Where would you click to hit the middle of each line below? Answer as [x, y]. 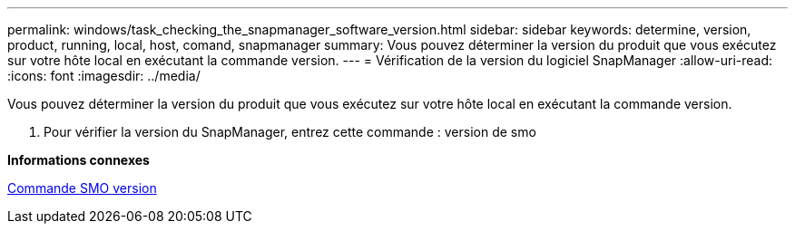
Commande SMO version [82, 188]
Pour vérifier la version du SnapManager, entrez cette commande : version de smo [290, 132]
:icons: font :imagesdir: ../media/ [104, 76]
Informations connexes [79, 160]
